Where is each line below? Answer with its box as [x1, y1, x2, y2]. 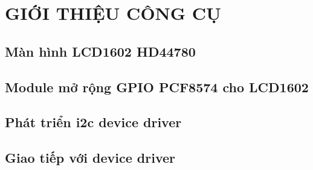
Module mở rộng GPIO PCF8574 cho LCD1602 [5, 77, 309, 96]
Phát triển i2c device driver [5, 113, 182, 131]
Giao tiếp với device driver [5, 148, 175, 167]
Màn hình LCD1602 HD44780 [5, 42, 196, 60]
